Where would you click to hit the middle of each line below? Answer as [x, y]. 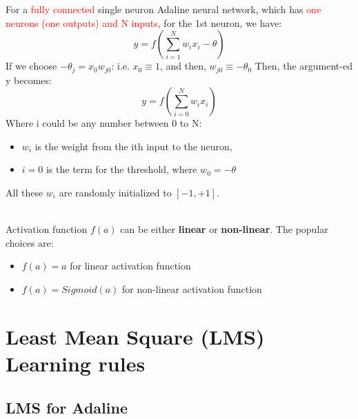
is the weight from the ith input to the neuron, [133, 146]
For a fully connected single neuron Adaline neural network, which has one [163, 9]
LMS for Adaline [67, 407]
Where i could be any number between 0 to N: [104, 123]
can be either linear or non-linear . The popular [224, 229]
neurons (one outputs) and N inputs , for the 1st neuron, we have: [144, 22]
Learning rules [76, 363]
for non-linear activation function [192, 288]
